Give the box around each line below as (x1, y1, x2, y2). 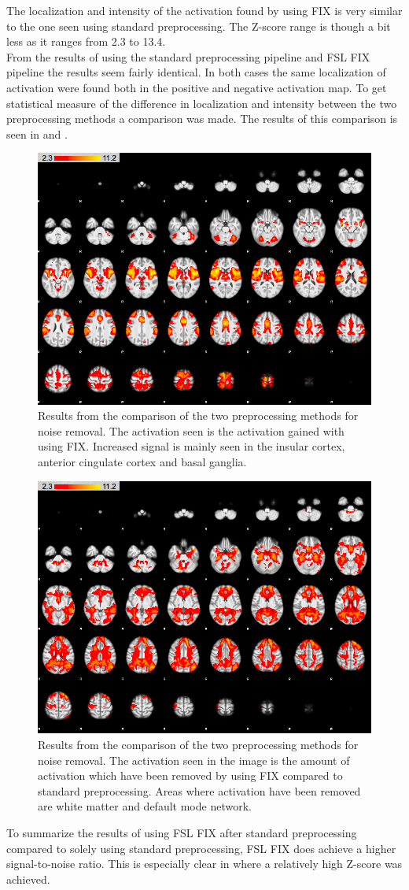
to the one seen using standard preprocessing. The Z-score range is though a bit (6, 17, 391, 34)
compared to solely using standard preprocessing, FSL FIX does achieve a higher (6, 840, 396, 856)
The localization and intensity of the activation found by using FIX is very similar (6, 2, 403, 18)
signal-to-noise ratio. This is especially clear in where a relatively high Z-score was (6, 855, 403, 872)
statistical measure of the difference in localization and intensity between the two (6, 95, 397, 111)
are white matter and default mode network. (38, 798, 252, 814)
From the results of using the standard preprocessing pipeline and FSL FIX (6, 48, 370, 65)
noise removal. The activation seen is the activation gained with (38, 422, 345, 439)
